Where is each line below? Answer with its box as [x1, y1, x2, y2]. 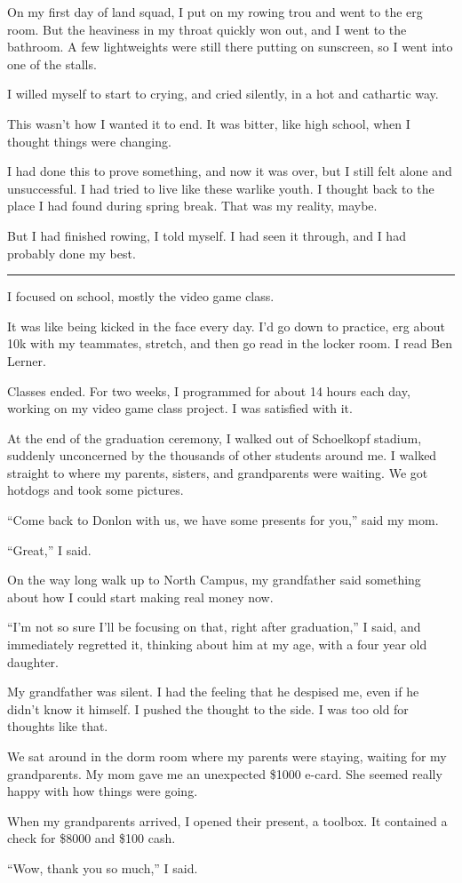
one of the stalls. [7, 54, 97, 73]
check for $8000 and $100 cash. [7, 829, 176, 847]
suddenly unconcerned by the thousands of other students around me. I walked [7, 446, 437, 465]
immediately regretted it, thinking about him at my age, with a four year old [7, 635, 427, 654]
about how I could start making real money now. [7, 587, 274, 606]
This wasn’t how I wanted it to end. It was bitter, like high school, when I [7, 114, 410, 132]
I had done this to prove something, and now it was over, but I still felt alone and [7, 162, 452, 180]
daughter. [7, 652, 60, 671]
